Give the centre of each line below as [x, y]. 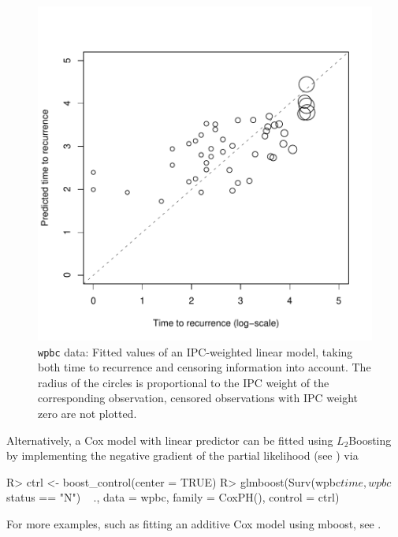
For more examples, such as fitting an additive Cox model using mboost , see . [194, 524]
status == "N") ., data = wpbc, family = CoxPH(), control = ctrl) [173, 497]
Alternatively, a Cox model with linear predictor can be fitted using [170, 440]
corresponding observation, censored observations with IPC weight [198, 398]
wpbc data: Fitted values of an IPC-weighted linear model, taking [195, 351]
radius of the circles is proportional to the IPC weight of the [184, 382]
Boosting [370, 440]
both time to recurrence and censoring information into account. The [205, 367]
